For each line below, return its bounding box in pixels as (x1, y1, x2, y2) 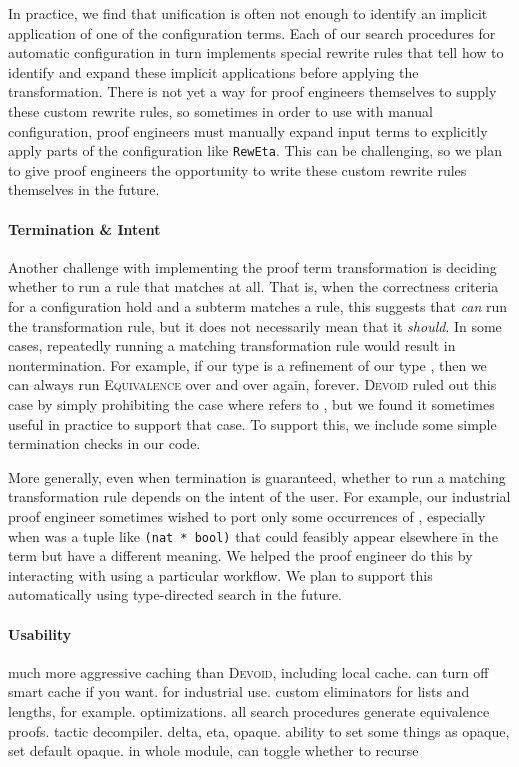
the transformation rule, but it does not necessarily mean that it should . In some (8, 315, 502, 336)
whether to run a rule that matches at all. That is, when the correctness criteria (8, 276, 499, 297)
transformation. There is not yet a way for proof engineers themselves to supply (8, 81, 497, 102)
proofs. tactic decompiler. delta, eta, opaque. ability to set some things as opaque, (8, 720, 510, 741)
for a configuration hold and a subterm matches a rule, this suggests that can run (8, 295, 507, 316)
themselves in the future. (8, 179, 160, 200)
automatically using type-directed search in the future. (8, 584, 342, 605)
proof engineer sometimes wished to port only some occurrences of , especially (8, 505, 486, 526)
